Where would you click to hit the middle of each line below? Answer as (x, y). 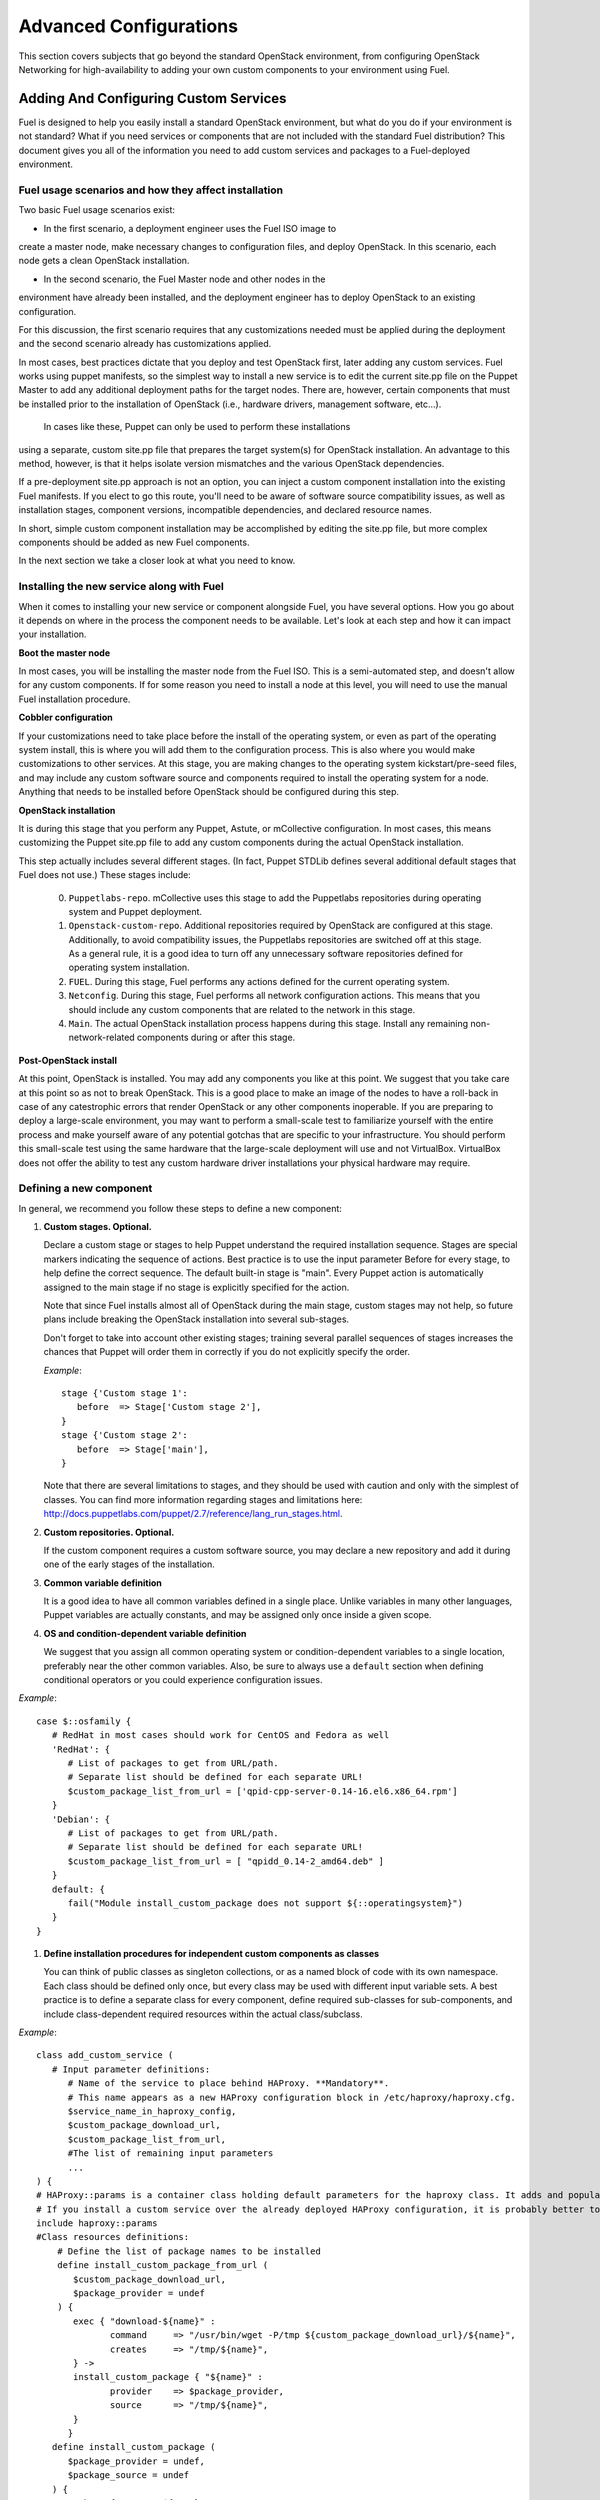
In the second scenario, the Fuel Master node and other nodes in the (184, 279)
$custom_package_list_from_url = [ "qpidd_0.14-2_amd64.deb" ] (226, 1861)
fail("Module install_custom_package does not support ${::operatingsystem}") (265, 1903)
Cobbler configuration (66, 717)
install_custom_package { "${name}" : (168, 2377)
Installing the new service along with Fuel (121, 587)
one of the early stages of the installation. (129, 1564)
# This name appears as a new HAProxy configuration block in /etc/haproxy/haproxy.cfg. (292, 2097)
